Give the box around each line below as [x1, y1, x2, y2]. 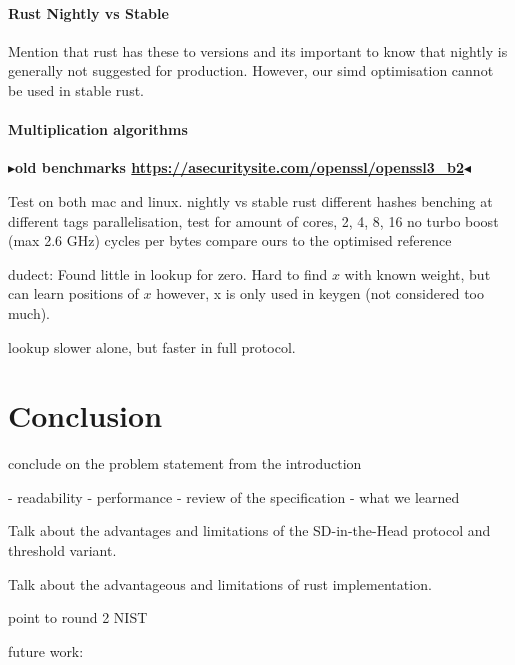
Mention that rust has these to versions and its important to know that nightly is [8, 40, 508, 61]
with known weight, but [344, 263, 491, 284]
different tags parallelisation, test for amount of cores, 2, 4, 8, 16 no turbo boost [8, 210, 499, 231]
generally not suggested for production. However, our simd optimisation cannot [8, 60, 494, 81]
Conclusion [8, 395, 163, 436]
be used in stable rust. [8, 79, 144, 100]
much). [8, 302, 50, 323]
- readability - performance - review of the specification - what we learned [8, 486, 460, 507]
